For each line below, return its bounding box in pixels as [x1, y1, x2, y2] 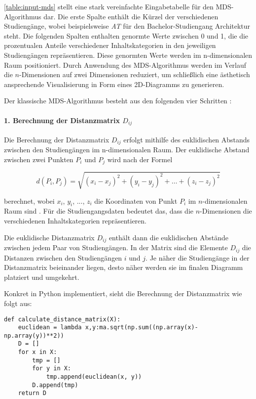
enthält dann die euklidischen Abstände [109, 232, 228, 242]
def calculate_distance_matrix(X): [4, 315, 121, 323]
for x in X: [18, 349, 57, 356]
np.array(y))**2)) [4, 332, 64, 339]
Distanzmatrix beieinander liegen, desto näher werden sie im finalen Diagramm [4, 262, 243, 272]
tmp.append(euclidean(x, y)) [46, 373, 142, 381]
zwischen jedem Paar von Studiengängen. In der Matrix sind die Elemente [4, 242, 228, 253]
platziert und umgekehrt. [4, 271, 79, 282]
